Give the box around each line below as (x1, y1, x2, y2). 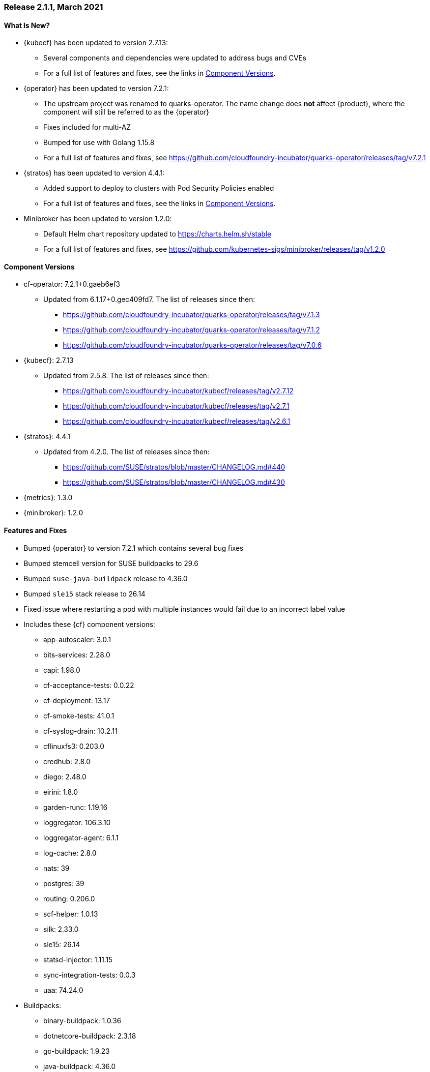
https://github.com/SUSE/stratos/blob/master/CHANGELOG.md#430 (63, 478, 285, 487)
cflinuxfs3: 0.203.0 (43, 742, 105, 750)
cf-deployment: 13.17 (43, 696, 110, 705)
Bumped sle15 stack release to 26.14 (24, 589, 145, 598)
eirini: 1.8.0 (43, 787, 78, 796)
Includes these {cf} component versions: (24, 620, 155, 628)
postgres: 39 (43, 879, 85, 888)
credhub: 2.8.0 (43, 757, 90, 766)
